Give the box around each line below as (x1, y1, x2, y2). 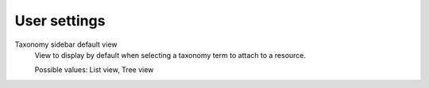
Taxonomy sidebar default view (14, 40, 118, 49)
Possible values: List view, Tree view (34, 65, 154, 75)
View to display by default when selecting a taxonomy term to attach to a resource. (34, 50, 306, 59)
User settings (14, 12, 106, 29)
